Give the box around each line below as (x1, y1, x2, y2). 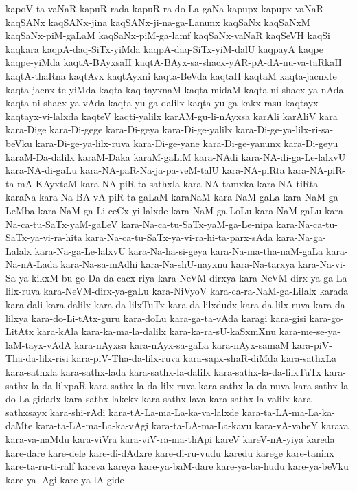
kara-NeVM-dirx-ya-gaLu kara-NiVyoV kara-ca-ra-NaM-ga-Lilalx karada (43, 284, 349, 298)
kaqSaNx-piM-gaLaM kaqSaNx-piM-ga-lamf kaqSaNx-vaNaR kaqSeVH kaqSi (5, 28, 330, 43)
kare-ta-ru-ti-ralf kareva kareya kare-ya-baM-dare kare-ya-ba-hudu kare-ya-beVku (5, 459, 349, 473)
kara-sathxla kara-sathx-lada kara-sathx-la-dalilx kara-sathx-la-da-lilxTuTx (5, 365, 321, 379)
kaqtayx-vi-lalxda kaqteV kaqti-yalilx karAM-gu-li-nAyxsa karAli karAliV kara (5, 109, 338, 123)
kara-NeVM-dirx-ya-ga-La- (239, 270, 351, 284)
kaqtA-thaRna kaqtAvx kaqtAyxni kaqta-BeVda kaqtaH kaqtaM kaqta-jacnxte (5, 68, 337, 82)
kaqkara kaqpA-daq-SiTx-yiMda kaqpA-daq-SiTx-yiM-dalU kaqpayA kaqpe (5, 41, 323, 56)
